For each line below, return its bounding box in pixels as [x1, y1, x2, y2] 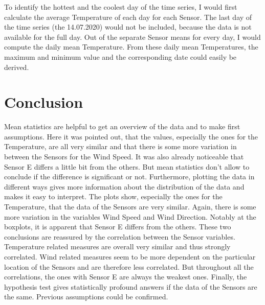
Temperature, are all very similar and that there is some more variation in [4, 141, 237, 152]
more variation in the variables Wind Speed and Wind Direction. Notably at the [4, 211, 256, 222]
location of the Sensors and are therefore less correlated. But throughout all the [4, 261, 254, 272]
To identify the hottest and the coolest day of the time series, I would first [4, 2, 237, 12]
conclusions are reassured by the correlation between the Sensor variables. [4, 231, 235, 242]
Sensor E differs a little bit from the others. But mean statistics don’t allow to [4, 161, 250, 172]
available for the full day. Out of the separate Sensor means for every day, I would [4, 31, 261, 42]
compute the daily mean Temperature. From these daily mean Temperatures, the [4, 41, 258, 52]
